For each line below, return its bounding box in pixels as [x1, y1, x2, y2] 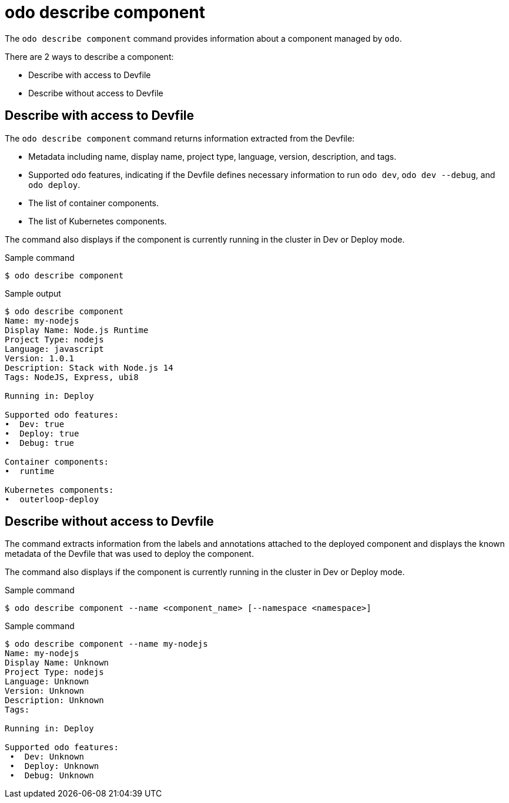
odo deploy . [28, 179, 81, 190]
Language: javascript [5, 344, 104, 354]
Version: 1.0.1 [5, 353, 75, 363]
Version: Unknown [5, 686, 84, 696]
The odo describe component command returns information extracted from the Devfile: [5, 133, 355, 143]
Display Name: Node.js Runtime [5, 325, 149, 335]
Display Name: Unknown [5, 658, 109, 668]
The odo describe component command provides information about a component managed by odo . [5, 33, 402, 43]
